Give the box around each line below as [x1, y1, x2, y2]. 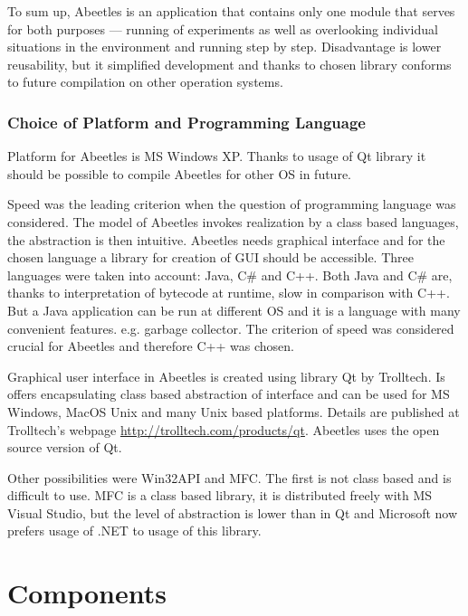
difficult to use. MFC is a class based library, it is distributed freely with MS [7, 486, 433, 505]
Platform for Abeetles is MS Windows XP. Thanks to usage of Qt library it [7, 147, 426, 166]
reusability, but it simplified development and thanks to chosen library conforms [7, 54, 452, 73]
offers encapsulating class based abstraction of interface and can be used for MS [7, 384, 450, 403]
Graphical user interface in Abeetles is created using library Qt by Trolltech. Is [7, 366, 445, 385]
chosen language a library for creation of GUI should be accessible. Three [7, 248, 414, 267]
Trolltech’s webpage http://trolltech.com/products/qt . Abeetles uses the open [7, 420, 440, 439]
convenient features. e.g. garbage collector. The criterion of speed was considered [7, 318, 454, 337]
